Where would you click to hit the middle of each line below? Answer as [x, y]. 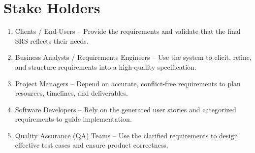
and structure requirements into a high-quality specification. [106, 66]
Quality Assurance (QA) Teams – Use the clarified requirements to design [127, 135]
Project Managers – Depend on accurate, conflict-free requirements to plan [128, 83]
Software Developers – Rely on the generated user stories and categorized [126, 109]
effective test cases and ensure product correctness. [92, 145]
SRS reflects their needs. [52, 40]
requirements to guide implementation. [73, 119]
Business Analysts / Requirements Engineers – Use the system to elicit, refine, [133, 57]
